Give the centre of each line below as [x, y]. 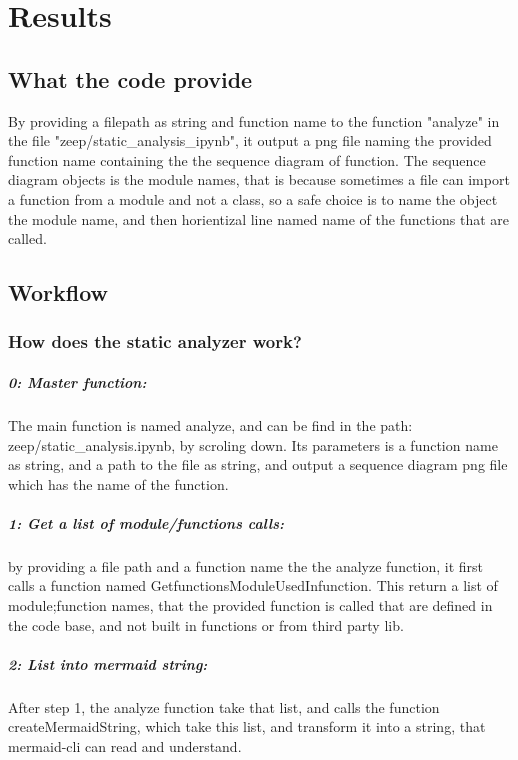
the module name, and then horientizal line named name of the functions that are [259, 218]
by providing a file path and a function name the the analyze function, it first [246, 565]
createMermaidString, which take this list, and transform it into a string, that [247, 726]
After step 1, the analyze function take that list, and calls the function [224, 706]
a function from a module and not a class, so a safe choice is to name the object [253, 198]
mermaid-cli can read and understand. [125, 745]
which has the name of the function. [118, 483]
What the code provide [130, 78]
